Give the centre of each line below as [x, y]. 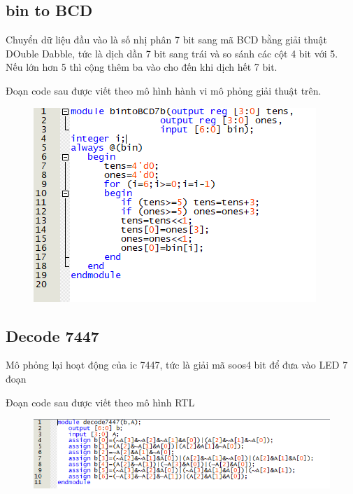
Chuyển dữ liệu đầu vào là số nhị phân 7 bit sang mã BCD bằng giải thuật [166, 40]
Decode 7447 [52, 335]
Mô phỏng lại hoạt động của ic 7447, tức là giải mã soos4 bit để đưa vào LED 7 [177, 365]
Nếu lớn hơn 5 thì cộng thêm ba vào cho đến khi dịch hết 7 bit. [142, 67]
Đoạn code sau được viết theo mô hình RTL [100, 402]
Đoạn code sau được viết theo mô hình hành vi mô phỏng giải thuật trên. [164, 90]
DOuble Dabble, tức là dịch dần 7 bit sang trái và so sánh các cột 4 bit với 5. [172, 53]
